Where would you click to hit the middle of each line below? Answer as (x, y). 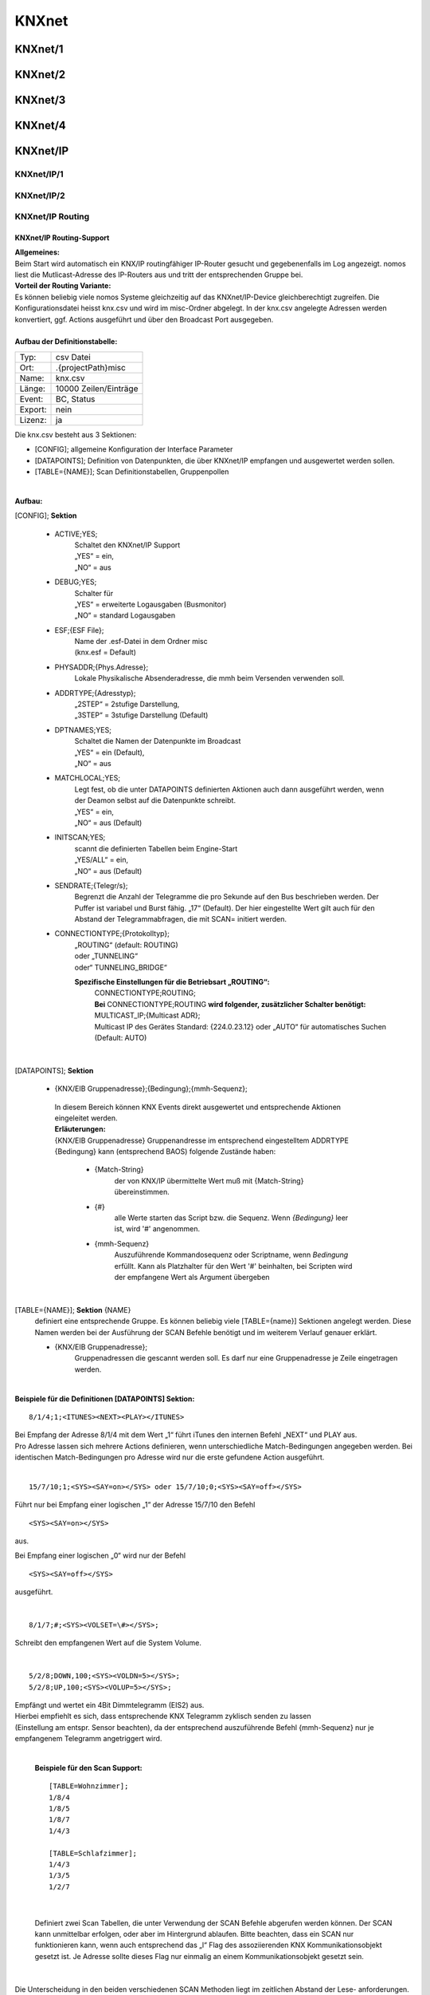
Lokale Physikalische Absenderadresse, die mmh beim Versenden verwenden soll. (210, 678)
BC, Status (76, 399)
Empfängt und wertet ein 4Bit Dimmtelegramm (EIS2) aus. (109, 1705)
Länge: (32, 389)
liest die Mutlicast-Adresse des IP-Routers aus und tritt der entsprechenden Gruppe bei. (159, 275)
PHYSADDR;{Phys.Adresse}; (102, 667)
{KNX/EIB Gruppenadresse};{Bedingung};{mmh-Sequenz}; (151, 1088)
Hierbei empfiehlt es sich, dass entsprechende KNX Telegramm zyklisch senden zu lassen (163, 1716)
